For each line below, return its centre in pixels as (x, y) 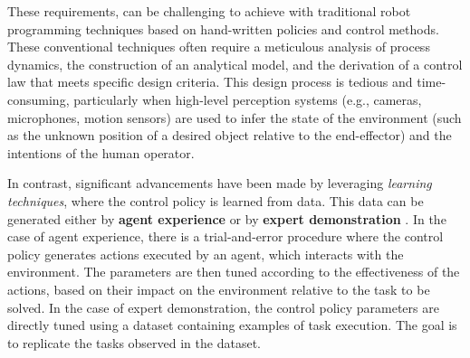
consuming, (38, 99)
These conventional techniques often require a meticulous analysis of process (219, 47)
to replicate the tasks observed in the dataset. (134, 342)
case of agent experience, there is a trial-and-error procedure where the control (225, 236)
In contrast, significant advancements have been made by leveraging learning (220, 183)
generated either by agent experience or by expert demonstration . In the (227, 218)
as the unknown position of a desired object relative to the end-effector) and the (230, 135)
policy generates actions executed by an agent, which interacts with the (206, 254)
